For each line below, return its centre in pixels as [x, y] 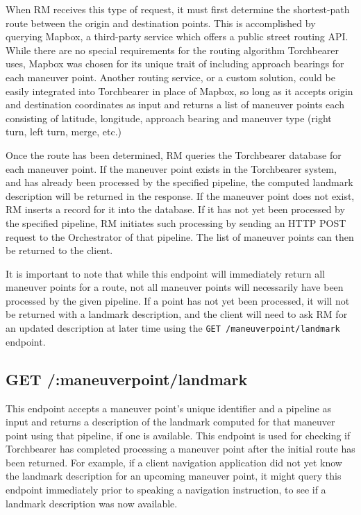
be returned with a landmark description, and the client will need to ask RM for [177, 314]
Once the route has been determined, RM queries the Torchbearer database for [174, 154]
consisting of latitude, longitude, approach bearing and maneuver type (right [169, 118]
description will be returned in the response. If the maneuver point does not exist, [180, 195]
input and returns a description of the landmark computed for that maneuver [170, 422]
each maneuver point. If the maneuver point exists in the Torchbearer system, [171, 168]
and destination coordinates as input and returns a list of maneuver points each [175, 104]
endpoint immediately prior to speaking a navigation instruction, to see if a [166, 490]
